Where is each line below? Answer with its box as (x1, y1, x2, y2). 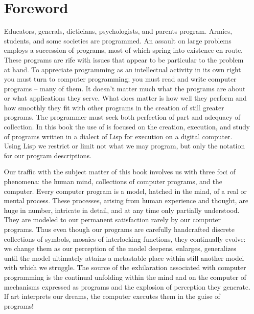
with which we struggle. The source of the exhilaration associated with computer (4, 262, 246, 272)
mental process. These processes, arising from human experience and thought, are (4, 195, 249, 206)
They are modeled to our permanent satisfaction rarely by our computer (4, 214, 221, 225)
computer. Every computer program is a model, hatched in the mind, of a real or (4, 186, 247, 196)
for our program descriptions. (4, 150, 92, 160)
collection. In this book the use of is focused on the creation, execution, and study (4, 122, 250, 132)
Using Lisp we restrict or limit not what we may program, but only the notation (4, 141, 245, 151)
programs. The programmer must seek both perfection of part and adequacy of (4, 112, 241, 122)
